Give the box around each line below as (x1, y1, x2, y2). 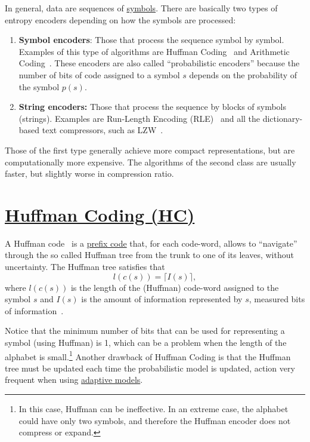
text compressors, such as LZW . (42, 124, 163, 136)
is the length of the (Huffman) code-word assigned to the (70, 281, 279, 293)
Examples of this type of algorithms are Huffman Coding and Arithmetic (18, 45, 290, 57)
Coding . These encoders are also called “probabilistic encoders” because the (18, 57, 300, 69)
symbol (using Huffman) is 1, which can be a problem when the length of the (5, 336, 287, 348)
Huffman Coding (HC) (5, 202, 195, 226)
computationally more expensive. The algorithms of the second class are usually (5, 155, 296, 168)
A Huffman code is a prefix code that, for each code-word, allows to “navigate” (5, 237, 297, 249)
